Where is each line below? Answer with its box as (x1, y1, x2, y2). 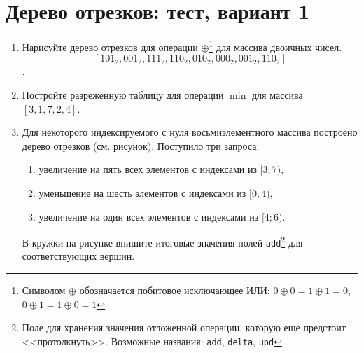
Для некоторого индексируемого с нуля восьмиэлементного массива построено (22, 125, 358, 139)
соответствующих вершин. (22, 249, 135, 263)
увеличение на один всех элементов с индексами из (38, 209, 259, 223)
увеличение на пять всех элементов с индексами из (38, 162, 258, 176)
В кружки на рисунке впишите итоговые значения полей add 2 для (22, 233, 303, 249)
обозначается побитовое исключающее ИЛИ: (79, 283, 270, 298)
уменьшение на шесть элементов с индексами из (38, 185, 246, 200)
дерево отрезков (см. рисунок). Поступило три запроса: (22, 138, 260, 153)
